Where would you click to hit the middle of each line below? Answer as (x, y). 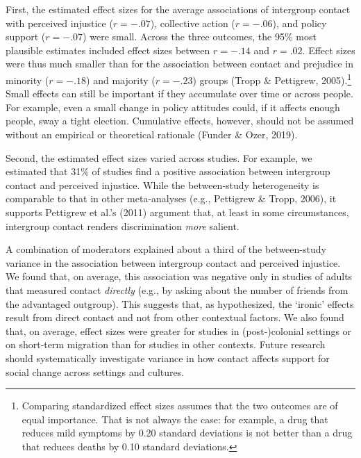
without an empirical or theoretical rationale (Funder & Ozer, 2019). (152, 134)
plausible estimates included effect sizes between (108, 50)
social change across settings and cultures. (95, 371)
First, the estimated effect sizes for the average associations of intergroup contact (178, 9)
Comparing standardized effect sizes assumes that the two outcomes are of (180, 406)
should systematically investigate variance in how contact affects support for (168, 358)
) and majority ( (121, 80)
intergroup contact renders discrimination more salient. (123, 226)
